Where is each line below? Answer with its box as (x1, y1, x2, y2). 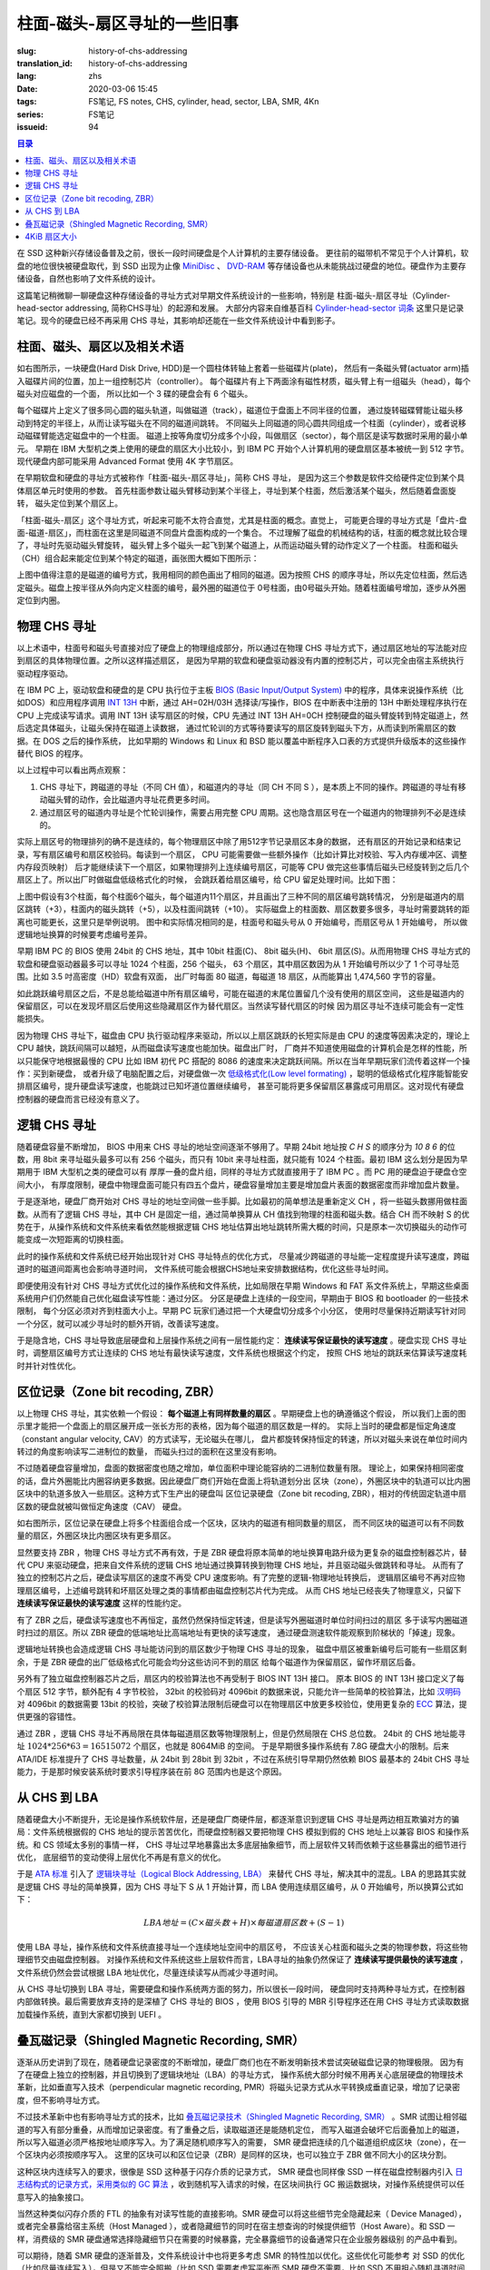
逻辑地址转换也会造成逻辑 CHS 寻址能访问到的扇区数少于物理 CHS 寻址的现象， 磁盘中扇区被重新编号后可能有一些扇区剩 (16, 1643, 467, 1654)
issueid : (16, 121, 48, 132)
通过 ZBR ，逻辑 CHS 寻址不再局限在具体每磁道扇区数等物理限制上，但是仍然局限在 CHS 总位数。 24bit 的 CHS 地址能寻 (16, 1728, 466, 1739)
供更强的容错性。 (16, 1712, 81, 1722)
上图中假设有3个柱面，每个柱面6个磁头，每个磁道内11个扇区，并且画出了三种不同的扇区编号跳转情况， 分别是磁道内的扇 (16, 891, 465, 902)
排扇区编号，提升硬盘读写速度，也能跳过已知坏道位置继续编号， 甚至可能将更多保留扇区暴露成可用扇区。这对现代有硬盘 (16, 1081, 465, 1091)
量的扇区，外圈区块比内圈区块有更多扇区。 (16, 1530, 176, 1541)
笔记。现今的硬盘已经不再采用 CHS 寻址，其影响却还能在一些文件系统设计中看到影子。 (16, 315, 340, 326)
